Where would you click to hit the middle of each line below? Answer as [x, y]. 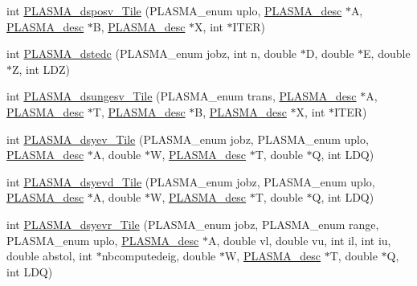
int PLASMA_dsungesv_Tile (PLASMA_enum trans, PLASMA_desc [182, 96]
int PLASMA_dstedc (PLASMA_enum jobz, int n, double [152, 53]
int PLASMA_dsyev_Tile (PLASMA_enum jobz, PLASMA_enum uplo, [188, 139]
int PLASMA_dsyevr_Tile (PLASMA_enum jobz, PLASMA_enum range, [193, 224]
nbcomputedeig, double [159, 256]
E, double [387, 53]
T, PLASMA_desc [139, 111]
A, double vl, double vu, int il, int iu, [299, 240]
